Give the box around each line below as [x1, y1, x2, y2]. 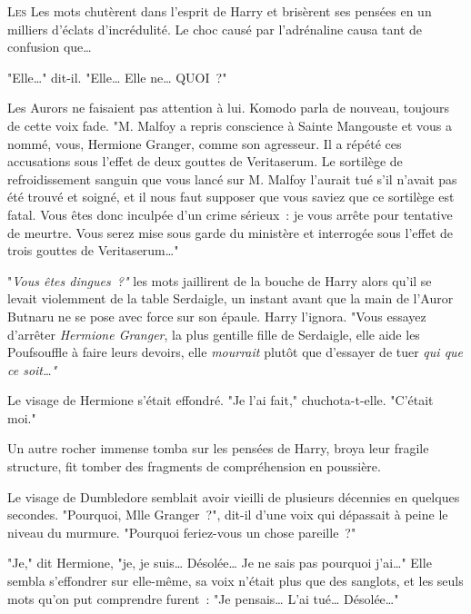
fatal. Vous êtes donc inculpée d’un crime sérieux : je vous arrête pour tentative [7, 204, 453, 223]
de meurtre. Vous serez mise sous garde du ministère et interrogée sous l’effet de [7, 223, 454, 242]
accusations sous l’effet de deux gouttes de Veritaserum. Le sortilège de [7, 152, 403, 171]
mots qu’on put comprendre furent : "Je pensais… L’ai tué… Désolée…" [7, 589, 399, 608]
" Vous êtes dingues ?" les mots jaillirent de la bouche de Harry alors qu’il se [7, 271, 432, 290]
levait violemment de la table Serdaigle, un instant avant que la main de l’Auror [7, 289, 454, 308]
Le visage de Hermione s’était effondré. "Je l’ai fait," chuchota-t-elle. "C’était [7, 391, 434, 410]
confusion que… [7, 37, 92, 56]
